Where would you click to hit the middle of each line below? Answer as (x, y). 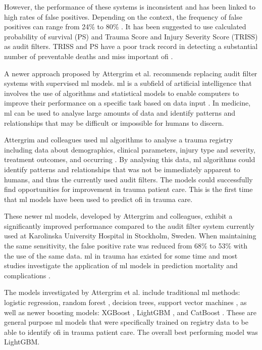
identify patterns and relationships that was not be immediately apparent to (122, 169)
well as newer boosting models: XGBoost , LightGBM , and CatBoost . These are (130, 312)
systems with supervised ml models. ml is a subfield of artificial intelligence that (128, 83)
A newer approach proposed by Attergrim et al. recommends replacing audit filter (131, 73)
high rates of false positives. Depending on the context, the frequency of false (123, 16)
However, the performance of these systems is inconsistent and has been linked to (130, 7)
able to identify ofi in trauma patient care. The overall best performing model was (131, 332)
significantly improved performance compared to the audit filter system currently (129, 226)
